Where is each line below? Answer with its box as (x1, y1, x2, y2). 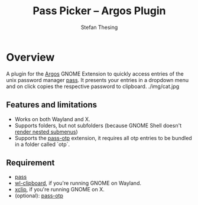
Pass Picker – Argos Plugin (33, 4, 166, 18)
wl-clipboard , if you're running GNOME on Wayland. (14, 180, 142, 187)
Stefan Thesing (80, 24, 118, 31)
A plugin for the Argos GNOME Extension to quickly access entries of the (6, 70, 184, 77)
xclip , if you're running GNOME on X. (14, 186, 105, 193)
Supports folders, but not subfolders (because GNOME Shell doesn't (14, 122, 182, 129)
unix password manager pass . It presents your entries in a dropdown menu (6, 76, 189, 83)
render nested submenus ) (14, 128, 78, 135)
